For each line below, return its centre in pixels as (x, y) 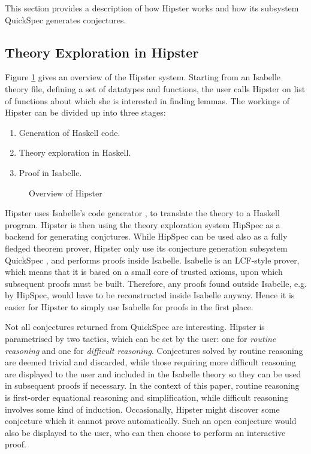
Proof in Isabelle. (50, 172)
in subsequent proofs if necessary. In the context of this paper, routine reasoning (152, 385)
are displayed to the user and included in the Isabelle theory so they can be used (153, 373)
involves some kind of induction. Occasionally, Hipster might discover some (142, 409)
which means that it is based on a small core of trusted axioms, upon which (144, 272)
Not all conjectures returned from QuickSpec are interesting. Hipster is (135, 327)
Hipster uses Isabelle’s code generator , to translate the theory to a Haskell (142, 213)
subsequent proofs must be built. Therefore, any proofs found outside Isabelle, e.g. (156, 283)
